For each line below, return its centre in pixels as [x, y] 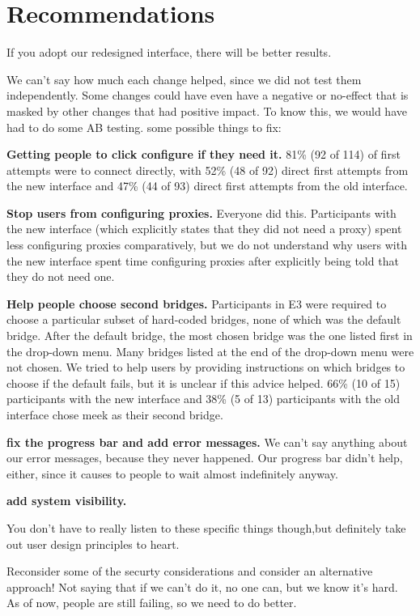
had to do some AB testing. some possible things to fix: [144, 127]
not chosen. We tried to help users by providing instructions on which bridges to [206, 367]
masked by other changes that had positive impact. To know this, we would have [207, 110]
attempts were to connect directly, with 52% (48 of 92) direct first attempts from [208, 170]
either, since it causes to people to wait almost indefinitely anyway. [172, 473]
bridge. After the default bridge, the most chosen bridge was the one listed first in [210, 336]
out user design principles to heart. [93, 544]
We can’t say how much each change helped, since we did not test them [184, 79]
